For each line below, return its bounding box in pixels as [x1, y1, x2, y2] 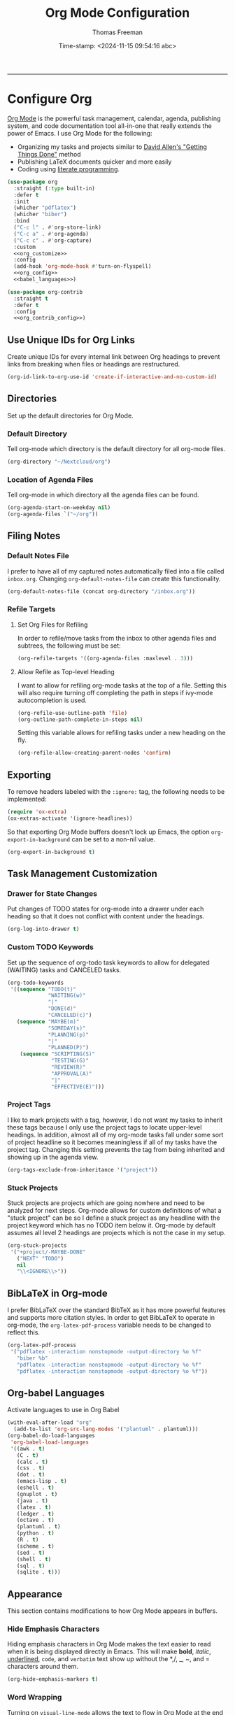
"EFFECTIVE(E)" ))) [51, 1083, 105, 1090]
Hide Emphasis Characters [7, 1624, 100, 1634]
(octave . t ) [16, 1516, 55, 1524]
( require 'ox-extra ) [7, 809, 68, 816]
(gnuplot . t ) [16, 1490, 58, 1497]
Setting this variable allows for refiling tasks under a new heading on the [17, 729, 226, 737]
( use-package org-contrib [7, 288, 83, 295]
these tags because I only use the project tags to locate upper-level [7, 1123, 202, 1131]
